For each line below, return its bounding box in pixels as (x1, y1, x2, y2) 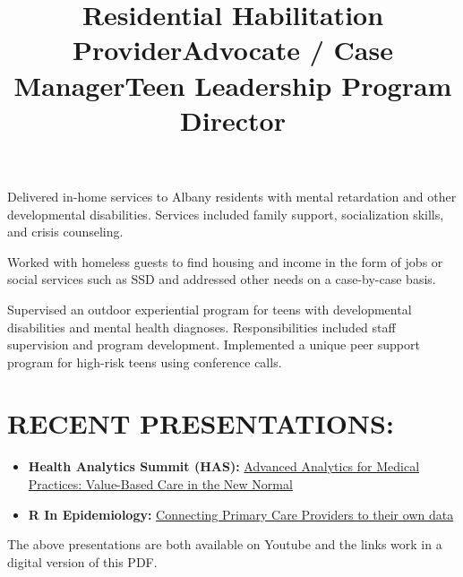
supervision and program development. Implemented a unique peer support (7, 335, 420, 354)
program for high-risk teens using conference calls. (7, 352, 282, 371)
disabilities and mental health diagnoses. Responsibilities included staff (7, 317, 396, 336)
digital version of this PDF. (7, 552, 158, 571)
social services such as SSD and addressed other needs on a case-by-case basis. (7, 270, 436, 288)
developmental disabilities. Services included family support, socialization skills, (7, 204, 444, 223)
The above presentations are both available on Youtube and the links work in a (7, 535, 442, 554)
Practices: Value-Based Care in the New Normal (28, 475, 293, 493)
